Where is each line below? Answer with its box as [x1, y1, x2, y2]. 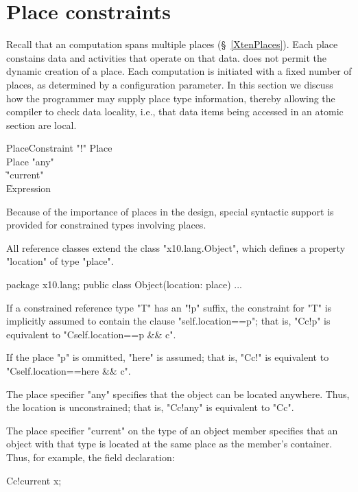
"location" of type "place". [6, 254, 114, 268]
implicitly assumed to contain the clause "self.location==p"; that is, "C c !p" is [6, 314, 331, 328]
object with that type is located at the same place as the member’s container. [6, 436, 333, 451]
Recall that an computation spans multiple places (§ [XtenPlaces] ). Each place [6, 37, 338, 51]
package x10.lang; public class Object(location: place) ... [6, 277, 242, 292]
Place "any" [6, 154, 54, 168]
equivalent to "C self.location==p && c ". [6, 327, 176, 341]
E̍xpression [6, 181, 51, 196]
